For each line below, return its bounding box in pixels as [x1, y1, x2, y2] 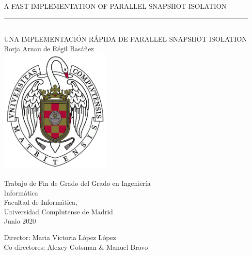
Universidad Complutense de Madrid [4, 206, 113, 216]
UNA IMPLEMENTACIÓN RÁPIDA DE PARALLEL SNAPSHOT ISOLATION [4, 34, 247, 44]
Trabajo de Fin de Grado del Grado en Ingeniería [4, 178, 151, 188]
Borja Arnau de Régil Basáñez [4, 43, 94, 53]
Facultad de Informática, [4, 197, 78, 207]
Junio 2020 [4, 216, 36, 226]
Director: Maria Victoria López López [4, 232, 116, 242]
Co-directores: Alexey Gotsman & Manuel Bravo [4, 241, 148, 252]
